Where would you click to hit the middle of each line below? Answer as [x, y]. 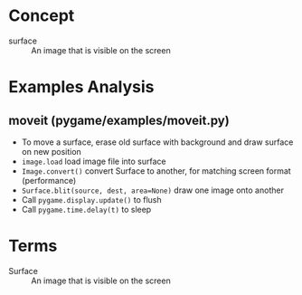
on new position [52, 151]
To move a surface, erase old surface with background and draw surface [157, 142]
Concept [42, 16]
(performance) [49, 180]
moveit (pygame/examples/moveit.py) [119, 120]
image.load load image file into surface [94, 161]
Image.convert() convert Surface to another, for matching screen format [156, 171]
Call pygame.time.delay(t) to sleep [86, 209]
